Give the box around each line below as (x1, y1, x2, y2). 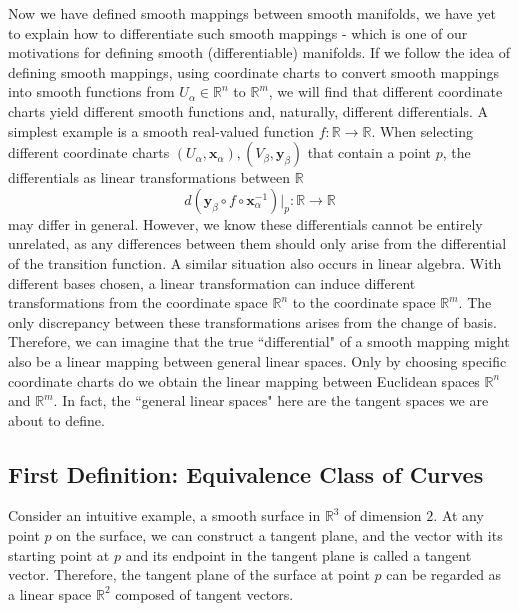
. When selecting (371, 120, 473, 141)
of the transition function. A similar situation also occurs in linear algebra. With (8, 252, 502, 273)
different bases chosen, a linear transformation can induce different (8, 272, 416, 293)
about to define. (8, 409, 105, 430)
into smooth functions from (8, 81, 175, 102)
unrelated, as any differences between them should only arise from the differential (8, 233, 507, 254)
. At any (433, 505, 484, 526)
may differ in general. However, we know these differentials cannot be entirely (8, 213, 483, 234)
